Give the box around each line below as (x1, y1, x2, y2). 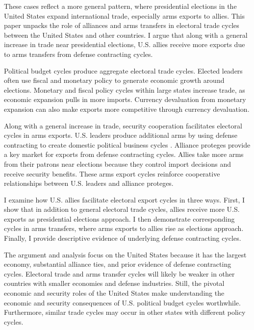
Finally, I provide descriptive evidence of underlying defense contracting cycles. (4, 233, 241, 243)
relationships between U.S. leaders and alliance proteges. (4, 178, 174, 188)
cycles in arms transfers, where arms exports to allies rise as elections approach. (4, 223, 244, 233)
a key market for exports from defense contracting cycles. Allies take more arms (4, 149, 244, 159)
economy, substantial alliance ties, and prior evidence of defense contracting (4, 259, 231, 269)
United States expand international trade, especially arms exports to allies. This (4, 10, 245, 21)
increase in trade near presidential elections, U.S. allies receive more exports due (4, 39, 245, 50)
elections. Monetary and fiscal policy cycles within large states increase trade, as (4, 84, 245, 95)
